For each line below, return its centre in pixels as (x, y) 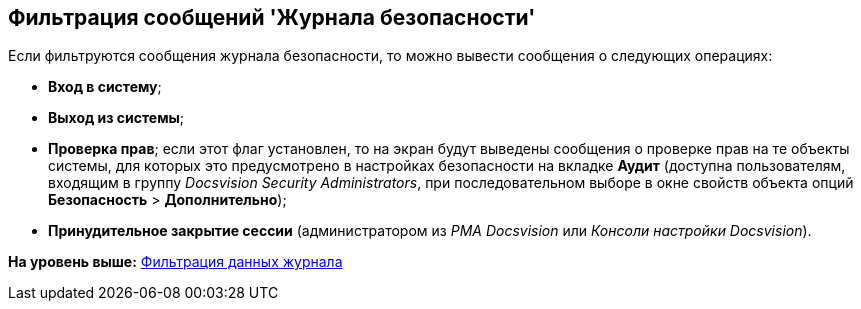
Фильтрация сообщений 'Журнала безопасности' (272, 17)
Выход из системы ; (116, 118)
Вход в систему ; (105, 87)
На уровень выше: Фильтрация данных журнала (175, 262)
